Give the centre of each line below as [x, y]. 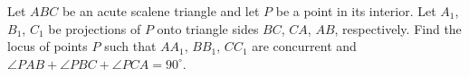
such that [130, 46]
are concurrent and [304, 46]
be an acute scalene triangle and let [161, 11]
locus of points [48, 46]
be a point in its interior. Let [356, 11]
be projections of [95, 28]
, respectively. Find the [398, 28]
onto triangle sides [208, 28]
